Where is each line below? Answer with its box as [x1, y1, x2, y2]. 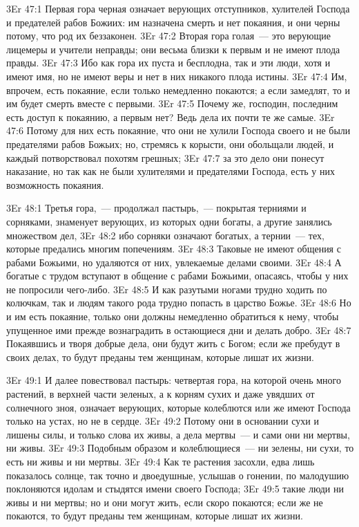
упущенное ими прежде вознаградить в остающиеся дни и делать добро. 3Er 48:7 [6, 322, 351, 337]
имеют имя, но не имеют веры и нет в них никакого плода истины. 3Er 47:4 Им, [6, 68, 347, 83]
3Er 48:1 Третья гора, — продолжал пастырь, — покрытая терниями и [6, 201, 307, 215]
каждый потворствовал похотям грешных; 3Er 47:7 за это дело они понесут [6, 150, 324, 165]
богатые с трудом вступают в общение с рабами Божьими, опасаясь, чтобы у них [6, 268, 349, 283]
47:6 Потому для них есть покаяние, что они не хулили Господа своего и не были [6, 123, 351, 138]
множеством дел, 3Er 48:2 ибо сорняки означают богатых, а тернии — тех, [6, 228, 324, 242]
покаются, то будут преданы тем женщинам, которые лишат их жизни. [6, 508, 303, 523]
